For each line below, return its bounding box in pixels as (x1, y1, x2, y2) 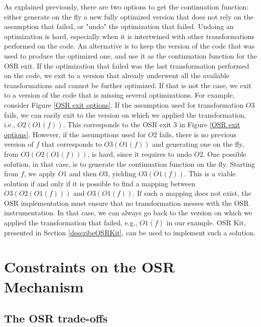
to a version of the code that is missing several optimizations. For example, (4, 90, 235, 100)
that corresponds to (42, 139, 102, 149)
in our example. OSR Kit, (166, 217, 246, 228)
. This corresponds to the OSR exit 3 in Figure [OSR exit (63, 119, 240, 130)
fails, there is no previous (159, 129, 236, 139)
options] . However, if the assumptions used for (4, 129, 146, 139)
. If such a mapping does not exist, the (133, 188, 251, 198)
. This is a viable (184, 168, 236, 179)
